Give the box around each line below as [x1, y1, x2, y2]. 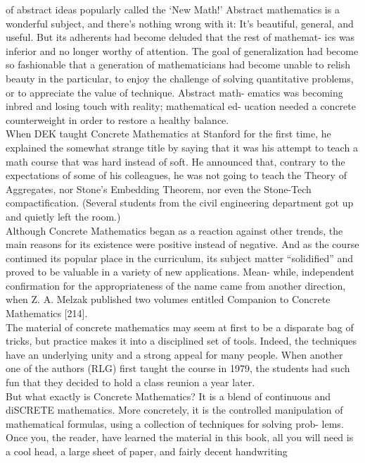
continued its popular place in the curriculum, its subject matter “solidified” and [6, 250, 354, 265]
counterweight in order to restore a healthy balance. [6, 112, 229, 127]
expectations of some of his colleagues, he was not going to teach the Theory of [6, 168, 347, 183]
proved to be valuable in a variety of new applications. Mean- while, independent [6, 264, 354, 279]
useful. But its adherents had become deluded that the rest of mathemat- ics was [6, 30, 355, 44]
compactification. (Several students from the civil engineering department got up [6, 195, 354, 210]
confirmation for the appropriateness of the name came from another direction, [6, 278, 346, 292]
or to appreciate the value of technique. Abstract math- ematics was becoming [6, 85, 343, 99]
